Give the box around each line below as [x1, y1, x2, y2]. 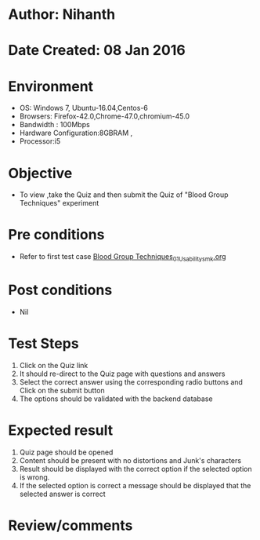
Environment [8, 77, 94, 95]
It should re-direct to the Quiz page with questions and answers [19, 369, 226, 378]
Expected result [8, 421, 114, 440]
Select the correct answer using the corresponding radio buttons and [19, 377, 243, 386]
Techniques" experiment [19, 199, 99, 208]
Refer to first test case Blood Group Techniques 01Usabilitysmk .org [19, 252, 226, 263]
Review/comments [8, 516, 133, 535]
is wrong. [19, 472, 50, 482]
